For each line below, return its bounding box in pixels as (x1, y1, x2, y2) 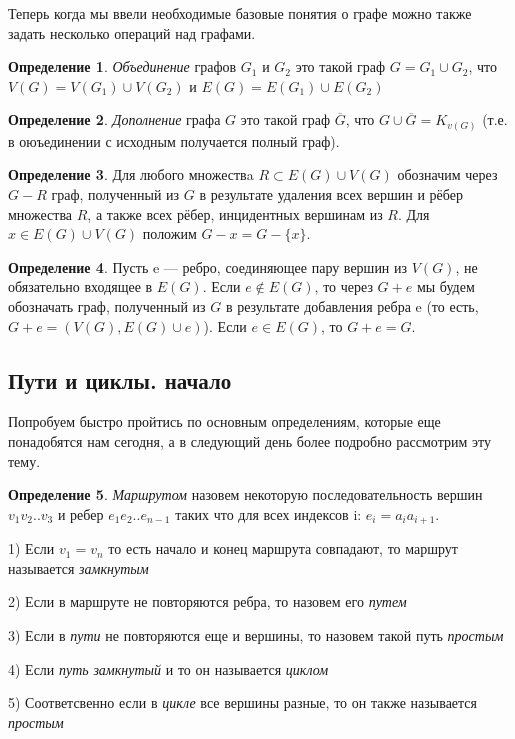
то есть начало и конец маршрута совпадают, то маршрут (108, 538, 458, 559)
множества (8, 203, 73, 224)
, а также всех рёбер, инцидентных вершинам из (87, 203, 383, 224)
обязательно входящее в (8, 276, 153, 297)
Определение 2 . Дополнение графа (8, 109, 221, 130)
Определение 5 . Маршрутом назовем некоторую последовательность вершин (8, 484, 483, 505)
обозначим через (397, 164, 498, 185)
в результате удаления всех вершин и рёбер (199, 184, 463, 205)
